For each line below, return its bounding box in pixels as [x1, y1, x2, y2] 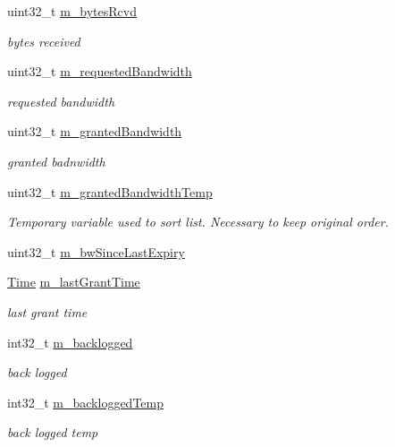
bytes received [7, 31, 80, 50]
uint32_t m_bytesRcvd [7, 2, 137, 20]
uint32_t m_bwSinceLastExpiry [7, 242, 185, 261]
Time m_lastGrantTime [7, 272, 140, 291]
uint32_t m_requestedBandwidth [7, 62, 192, 81]
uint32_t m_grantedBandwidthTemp [7, 182, 213, 201]
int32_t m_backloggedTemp [7, 392, 164, 411]
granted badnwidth [7, 151, 105, 170]
